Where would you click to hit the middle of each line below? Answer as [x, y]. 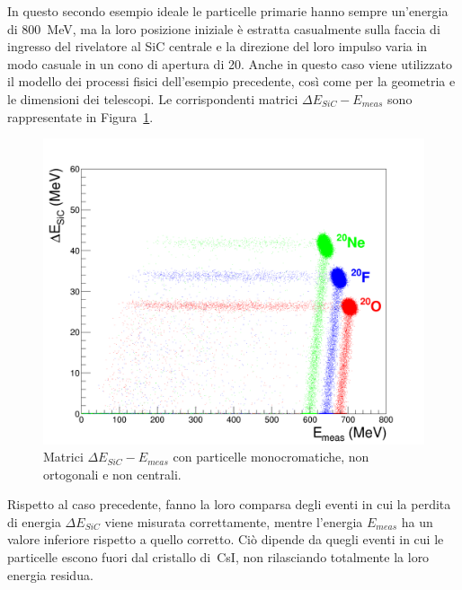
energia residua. [50, 574]
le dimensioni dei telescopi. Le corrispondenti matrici [153, 98]
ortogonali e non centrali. [112, 474]
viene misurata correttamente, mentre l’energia [234, 521]
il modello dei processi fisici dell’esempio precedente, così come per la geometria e [231, 81]
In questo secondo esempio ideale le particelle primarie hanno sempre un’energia [228, 11]
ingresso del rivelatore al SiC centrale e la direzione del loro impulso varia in [218, 46]
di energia [34, 521]
